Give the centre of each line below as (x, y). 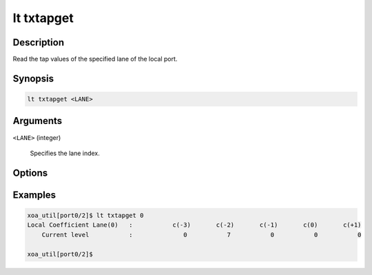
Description (39, 42)
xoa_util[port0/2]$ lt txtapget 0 (85, 215)
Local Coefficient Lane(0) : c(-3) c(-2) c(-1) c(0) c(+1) (194, 225)
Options (30, 173)
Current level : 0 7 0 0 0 (201, 235)
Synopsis (33, 78)
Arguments (38, 121)
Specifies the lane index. (65, 153)
